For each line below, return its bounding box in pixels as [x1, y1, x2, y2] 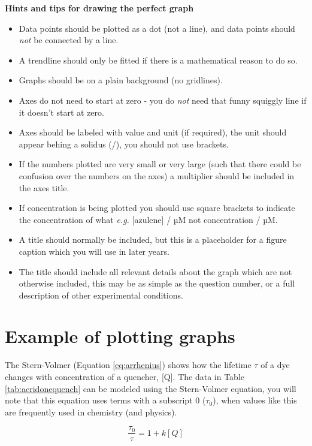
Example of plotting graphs [5, 324, 235, 348]
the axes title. [19, 181, 69, 194]
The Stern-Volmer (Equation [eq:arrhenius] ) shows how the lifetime [5, 358, 252, 371]
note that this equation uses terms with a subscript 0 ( [5, 394, 206, 406]
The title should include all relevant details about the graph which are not [19, 265, 292, 278]
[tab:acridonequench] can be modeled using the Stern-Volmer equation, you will [5, 382, 296, 394]
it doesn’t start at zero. [19, 106, 104, 118]
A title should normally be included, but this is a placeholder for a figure [19, 233, 287, 246]
